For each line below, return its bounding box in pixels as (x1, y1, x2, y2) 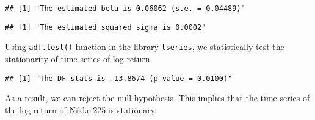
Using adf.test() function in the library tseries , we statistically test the (5, 40, 284, 53)
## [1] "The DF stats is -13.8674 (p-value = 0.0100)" (5, 74, 233, 83)
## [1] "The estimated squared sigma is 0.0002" (5, 23, 206, 32)
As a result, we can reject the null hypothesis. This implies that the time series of (5, 91, 310, 104)
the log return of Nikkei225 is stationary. (5, 103, 157, 116)
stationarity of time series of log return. (5, 52, 153, 65)
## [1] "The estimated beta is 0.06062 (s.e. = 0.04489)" (5, 4, 245, 13)
